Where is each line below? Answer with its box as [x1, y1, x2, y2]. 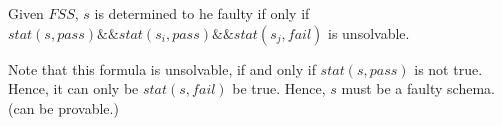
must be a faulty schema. [341, 78, 495, 99]
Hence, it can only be [8, 78, 139, 99]
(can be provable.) [8, 97, 119, 118]
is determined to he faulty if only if [94, 3, 310, 23]
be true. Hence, [232, 78, 326, 99]
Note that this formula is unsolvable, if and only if [8, 58, 316, 79]
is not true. [414, 58, 483, 79]
